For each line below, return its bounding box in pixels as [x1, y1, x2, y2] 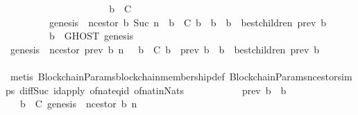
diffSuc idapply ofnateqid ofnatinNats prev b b [19, 82, 287, 97]
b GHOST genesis [49, 28, 134, 43]
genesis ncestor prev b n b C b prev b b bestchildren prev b [10, 42, 320, 56]
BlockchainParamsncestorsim [229, 69, 352, 83]
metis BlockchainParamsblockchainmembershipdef [10, 69, 225, 83]
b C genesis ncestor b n [19, 96, 137, 111]
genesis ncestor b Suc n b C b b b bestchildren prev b [49, 15, 327, 29]
